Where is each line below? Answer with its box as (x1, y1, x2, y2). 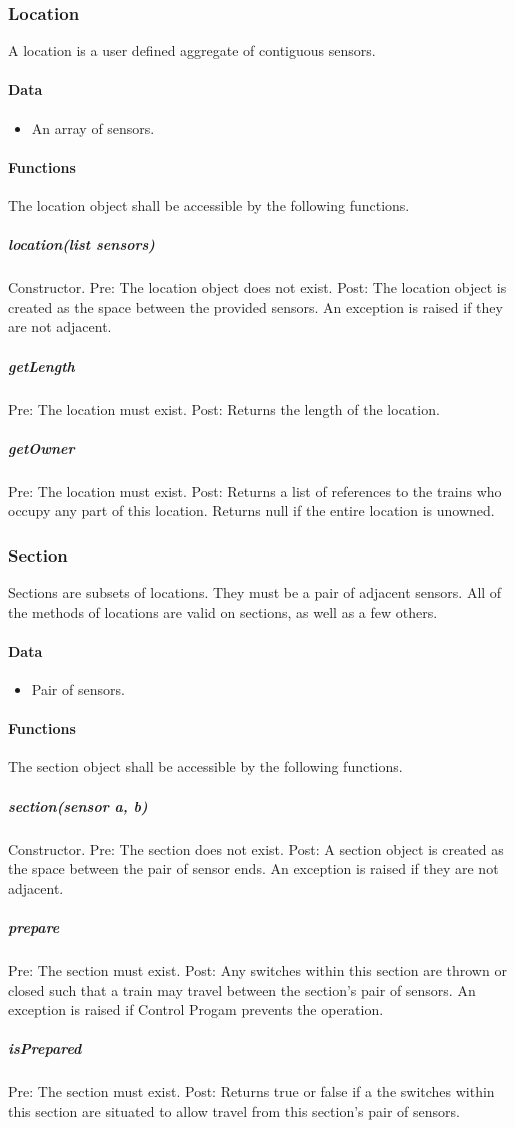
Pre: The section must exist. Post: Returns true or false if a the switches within (8, 1081, 495, 1102)
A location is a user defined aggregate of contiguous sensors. (8, 40, 376, 61)
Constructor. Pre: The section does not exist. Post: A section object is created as (8, 838, 504, 859)
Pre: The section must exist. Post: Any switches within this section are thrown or (8, 959, 507, 980)
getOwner (8, 437, 75, 458)
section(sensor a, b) (8, 795, 148, 816)
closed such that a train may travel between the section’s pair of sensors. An (8, 979, 476, 1000)
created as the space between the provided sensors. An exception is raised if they (8, 296, 503, 317)
